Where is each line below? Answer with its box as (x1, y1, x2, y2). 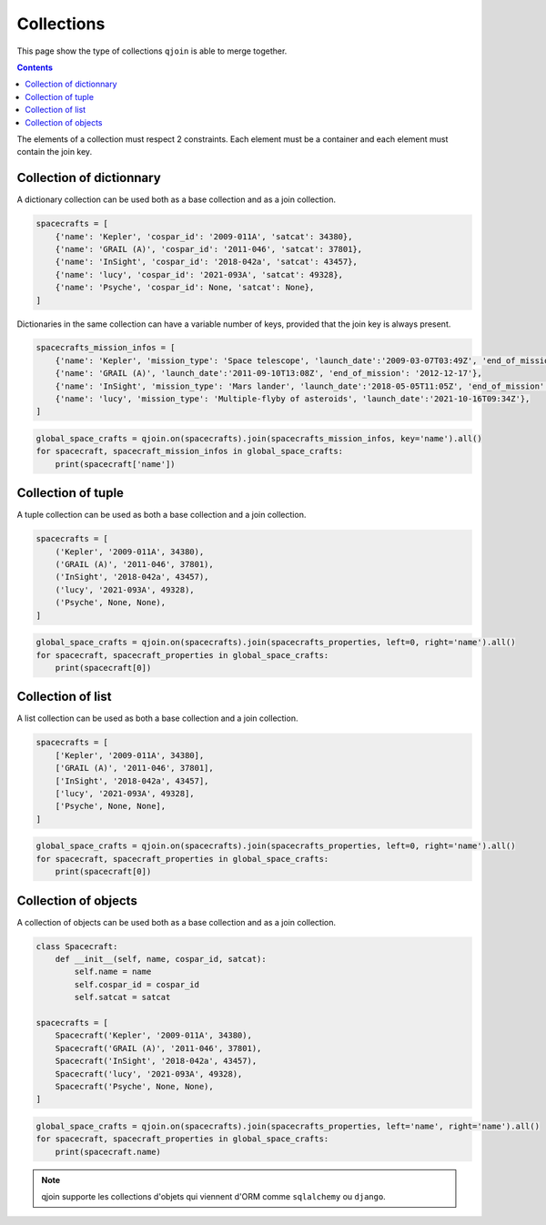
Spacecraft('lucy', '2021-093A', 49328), (55, 1068, 243, 1078)
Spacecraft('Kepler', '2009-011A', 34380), (55, 1030, 252, 1041)
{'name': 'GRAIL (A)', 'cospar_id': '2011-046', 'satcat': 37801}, (55, 244, 363, 254)
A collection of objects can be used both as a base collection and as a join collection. (16, 916, 337, 927)
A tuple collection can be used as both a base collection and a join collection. (16, 510, 307, 521)
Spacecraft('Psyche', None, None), (55, 1081, 214, 1091)
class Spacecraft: (35, 941, 118, 951)
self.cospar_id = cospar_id (74, 979, 200, 989)
